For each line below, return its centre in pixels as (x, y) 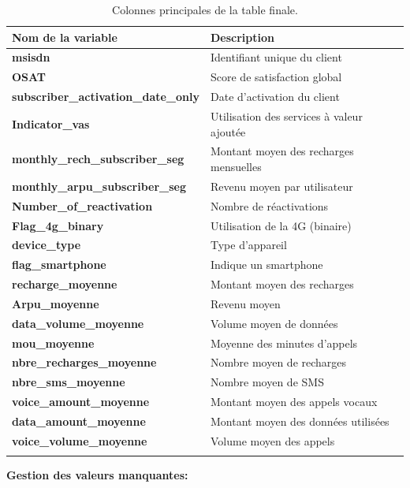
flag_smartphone (59, 264)
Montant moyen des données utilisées (300, 421)
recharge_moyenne (65, 284)
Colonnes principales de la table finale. (205, 9)
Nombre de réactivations (270, 205)
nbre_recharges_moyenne (84, 362)
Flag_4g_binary (58, 225)
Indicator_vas (51, 123)
